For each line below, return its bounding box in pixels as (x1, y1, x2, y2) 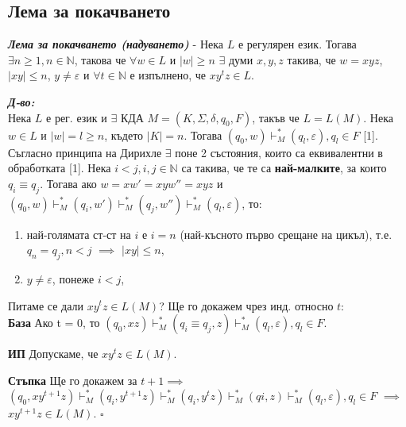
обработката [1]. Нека (8, 160, 111, 176)
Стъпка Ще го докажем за (8, 371, 137, 388)
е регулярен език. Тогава (238, 36, 357, 52)
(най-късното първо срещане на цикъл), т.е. (180, 225, 392, 242)
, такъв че (252, 109, 300, 125)
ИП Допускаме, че (8, 345, 99, 362)
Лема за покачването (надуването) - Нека (8, 36, 224, 52)
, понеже (52, 270, 95, 287)
